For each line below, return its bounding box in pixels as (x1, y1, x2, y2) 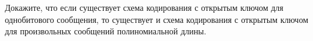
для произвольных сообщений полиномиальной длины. (5, 25, 206, 37)
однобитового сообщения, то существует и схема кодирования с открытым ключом (5, 13, 309, 25)
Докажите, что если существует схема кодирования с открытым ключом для (5, 1, 284, 13)
